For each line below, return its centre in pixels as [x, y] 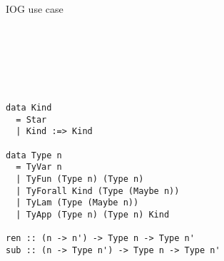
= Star [31, 119]
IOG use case [35, 9]
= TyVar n [39, 167]
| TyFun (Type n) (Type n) [80, 179]
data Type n [34, 155]
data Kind [29, 107]
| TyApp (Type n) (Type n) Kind [93, 214]
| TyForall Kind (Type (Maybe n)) [98, 191]
